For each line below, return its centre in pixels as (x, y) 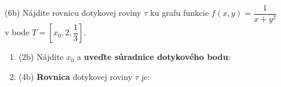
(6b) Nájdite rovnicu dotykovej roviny (73, 13)
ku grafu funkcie (179, 13)
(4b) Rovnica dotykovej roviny (75, 76)
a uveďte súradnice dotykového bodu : (154, 57)
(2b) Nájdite (41, 57)
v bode (17, 32)
